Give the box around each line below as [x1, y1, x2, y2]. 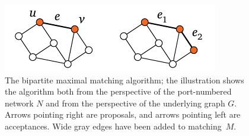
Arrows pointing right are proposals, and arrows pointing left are [5, 108, 241, 121]
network [5, 96, 34, 109]
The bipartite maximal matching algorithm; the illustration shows [5, 73, 244, 86]
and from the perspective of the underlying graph [46, 96, 225, 109]
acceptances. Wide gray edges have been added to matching [5, 119, 222, 132]
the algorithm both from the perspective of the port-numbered [5, 85, 232, 98]
